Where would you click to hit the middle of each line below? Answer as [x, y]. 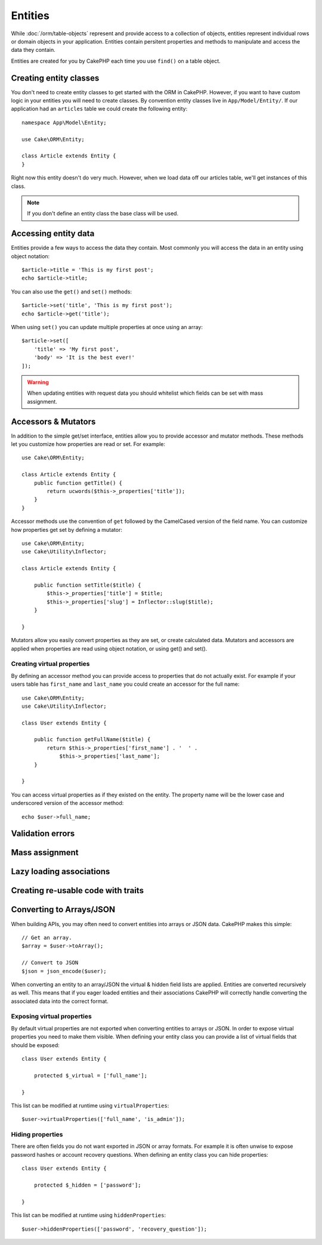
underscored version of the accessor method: [67, 803]
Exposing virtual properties [51, 1017]
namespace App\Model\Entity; [64, 123]
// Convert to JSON [50, 963]
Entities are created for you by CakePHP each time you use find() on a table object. [116, 61]
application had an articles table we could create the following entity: [99, 109]
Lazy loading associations [61, 871]
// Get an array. [47, 937]
